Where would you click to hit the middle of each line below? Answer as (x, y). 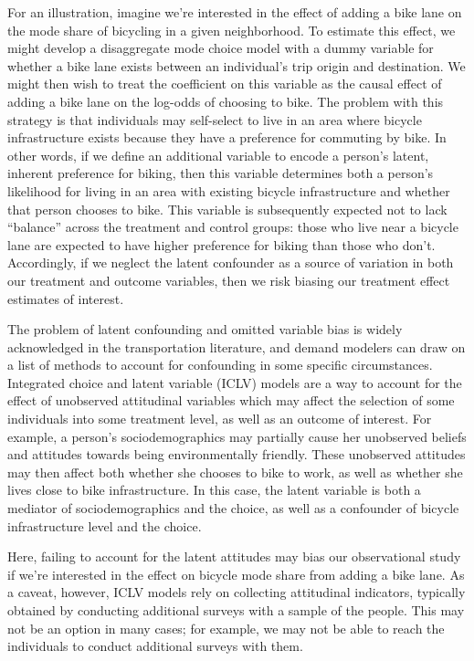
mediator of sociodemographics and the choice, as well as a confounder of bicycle (233, 508)
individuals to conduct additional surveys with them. (155, 646)
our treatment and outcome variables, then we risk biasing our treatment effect (229, 280)
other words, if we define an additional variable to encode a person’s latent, (218, 155)
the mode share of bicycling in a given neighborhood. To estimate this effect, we (232, 30)
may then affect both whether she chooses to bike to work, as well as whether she (235, 472)
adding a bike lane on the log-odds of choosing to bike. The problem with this (226, 101)
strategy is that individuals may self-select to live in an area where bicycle (215, 119)
